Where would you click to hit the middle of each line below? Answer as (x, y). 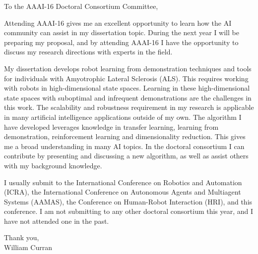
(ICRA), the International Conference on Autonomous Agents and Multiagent (123, 192)
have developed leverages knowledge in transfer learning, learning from (111, 127)
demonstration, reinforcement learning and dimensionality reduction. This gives (125, 136)
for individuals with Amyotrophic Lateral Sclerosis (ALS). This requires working (126, 78)
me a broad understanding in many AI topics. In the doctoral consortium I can (124, 146)
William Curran (28, 247)
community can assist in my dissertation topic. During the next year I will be (122, 32)
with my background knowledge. (53, 165)
